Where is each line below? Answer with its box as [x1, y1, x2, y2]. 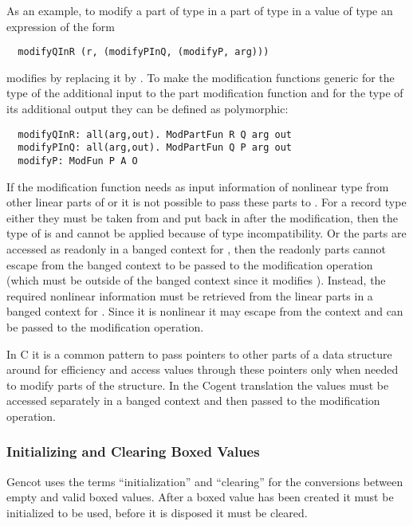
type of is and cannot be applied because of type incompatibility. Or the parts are [6, 225, 407, 241]
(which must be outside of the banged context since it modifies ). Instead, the [6, 272, 386, 289]
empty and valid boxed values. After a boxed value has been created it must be [6, 489, 394, 505]
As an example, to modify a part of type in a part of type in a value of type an [6, 2, 393, 18]
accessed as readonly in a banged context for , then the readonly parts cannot [6, 240, 387, 257]
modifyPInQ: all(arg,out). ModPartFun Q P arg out [18, 142, 292, 154]
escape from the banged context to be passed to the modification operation [6, 256, 373, 273]
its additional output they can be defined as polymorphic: [6, 100, 289, 117]
